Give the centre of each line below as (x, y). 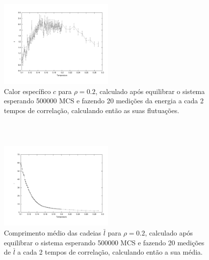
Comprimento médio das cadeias (53, 232)
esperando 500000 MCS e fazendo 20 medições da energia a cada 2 (104, 101)
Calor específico (27, 91)
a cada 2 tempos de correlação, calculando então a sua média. (110, 252)
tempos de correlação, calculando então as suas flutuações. (92, 110)
